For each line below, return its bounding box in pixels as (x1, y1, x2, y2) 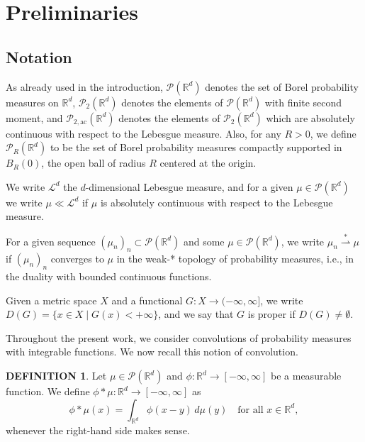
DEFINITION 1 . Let (6, 368, 107, 383)
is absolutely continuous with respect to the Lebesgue (100, 194, 333, 209)
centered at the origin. (159, 155, 257, 170)
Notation (6, 45, 72, 67)
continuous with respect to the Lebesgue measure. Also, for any (6, 126, 281, 140)
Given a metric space (6, 292, 97, 307)
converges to (50, 251, 104, 266)
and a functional (111, 292, 183, 307)
